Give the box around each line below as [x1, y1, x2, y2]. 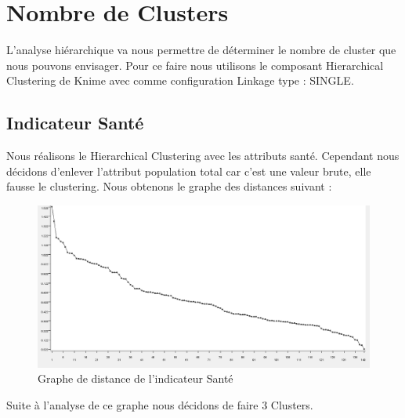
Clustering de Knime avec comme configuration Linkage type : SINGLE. [6, 72, 354, 89]
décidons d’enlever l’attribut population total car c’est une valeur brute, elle [6, 162, 371, 179]
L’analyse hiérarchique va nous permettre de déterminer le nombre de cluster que [6, 42, 396, 58]
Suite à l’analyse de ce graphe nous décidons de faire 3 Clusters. [6, 396, 313, 413]
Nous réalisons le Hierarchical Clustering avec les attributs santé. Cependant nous [6, 147, 400, 164]
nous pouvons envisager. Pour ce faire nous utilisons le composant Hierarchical [6, 56, 384, 73]
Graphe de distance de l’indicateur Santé [38, 370, 233, 387]
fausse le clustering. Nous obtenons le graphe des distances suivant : [6, 178, 332, 194]
